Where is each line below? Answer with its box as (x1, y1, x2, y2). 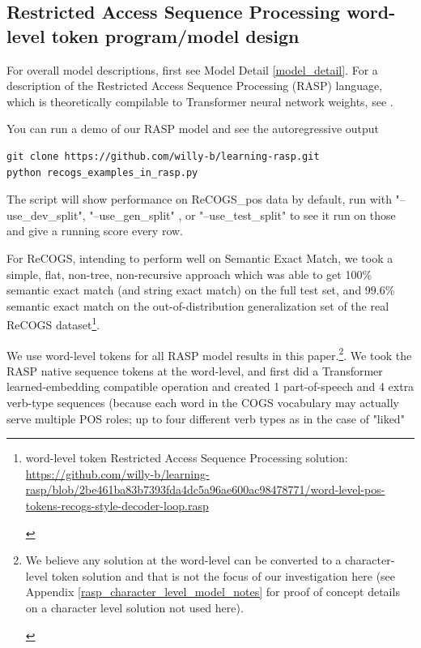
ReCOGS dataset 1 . (6, 314, 100, 333)
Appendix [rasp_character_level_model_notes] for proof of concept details (25, 583, 400, 600)
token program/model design (51, 23, 300, 48)
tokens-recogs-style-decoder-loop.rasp (25, 496, 209, 513)
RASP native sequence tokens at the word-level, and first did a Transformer (6, 362, 383, 379)
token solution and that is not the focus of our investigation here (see (51, 567, 396, 584)
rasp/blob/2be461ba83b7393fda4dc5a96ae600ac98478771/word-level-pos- (25, 481, 385, 498)
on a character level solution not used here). (25, 599, 244, 616)
